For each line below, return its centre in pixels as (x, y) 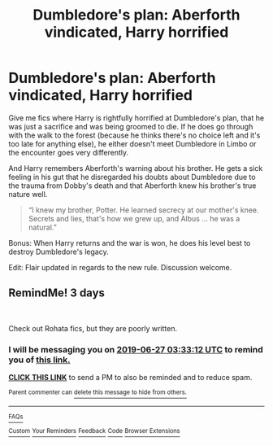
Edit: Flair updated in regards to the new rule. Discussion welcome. (120, 267)
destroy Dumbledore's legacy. (58, 251)
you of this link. (39, 360)
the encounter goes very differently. (68, 152)
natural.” (42, 227)
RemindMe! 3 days (57, 293)
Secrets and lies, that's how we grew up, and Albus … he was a (134, 218)
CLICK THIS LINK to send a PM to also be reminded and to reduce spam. (130, 378)
